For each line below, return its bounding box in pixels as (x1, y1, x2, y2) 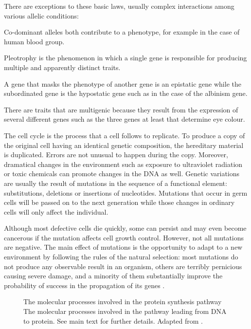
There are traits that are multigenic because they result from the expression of (4, 104, 238, 114)
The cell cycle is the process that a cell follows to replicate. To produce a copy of (4, 130, 245, 140)
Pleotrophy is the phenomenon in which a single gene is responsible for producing (4, 53, 247, 63)
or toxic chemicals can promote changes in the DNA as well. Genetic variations (4, 168, 240, 179)
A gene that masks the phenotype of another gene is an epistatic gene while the (4, 78, 241, 89)
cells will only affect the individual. (4, 206, 108, 217)
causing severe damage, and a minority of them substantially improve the (4, 271, 223, 281)
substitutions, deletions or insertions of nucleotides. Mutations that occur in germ (4, 187, 248, 198)
